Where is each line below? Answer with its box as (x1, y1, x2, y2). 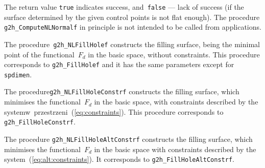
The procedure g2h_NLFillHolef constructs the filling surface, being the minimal (4, 38, 260, 49)
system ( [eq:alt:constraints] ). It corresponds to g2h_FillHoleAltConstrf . (4, 154, 234, 164)
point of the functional (4, 49, 75, 59)
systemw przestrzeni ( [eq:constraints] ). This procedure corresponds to (4, 106, 224, 117)
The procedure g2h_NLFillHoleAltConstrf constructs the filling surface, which (4, 133, 253, 144)
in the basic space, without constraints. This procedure (88, 49, 260, 59)
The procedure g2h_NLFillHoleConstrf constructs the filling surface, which (4, 86, 239, 97)
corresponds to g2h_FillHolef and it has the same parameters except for (4, 59, 234, 70)
